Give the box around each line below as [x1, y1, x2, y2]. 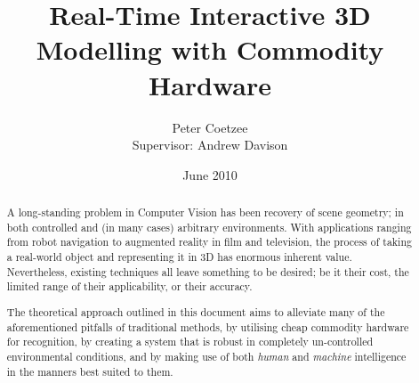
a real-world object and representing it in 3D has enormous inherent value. [6, 249, 352, 265]
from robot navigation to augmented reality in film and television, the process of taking [6, 234, 412, 249]
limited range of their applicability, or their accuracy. [6, 279, 253, 294]
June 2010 [182, 165, 238, 183]
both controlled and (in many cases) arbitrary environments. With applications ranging [6, 219, 412, 234]
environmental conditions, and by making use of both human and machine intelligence [6, 348, 407, 363]
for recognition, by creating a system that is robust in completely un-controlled [6, 334, 374, 349]
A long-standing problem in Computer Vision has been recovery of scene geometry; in [6, 205, 404, 220]
